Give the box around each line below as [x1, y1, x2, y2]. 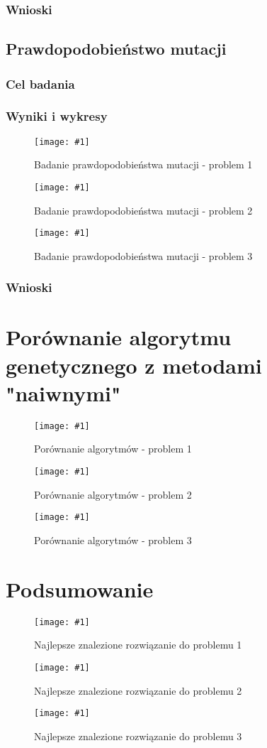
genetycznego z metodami [6, 350, 262, 379]
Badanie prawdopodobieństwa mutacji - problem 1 [34, 157, 253, 172]
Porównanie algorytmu [6, 322, 232, 352]
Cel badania [6, 75, 75, 92]
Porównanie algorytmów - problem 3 [34, 532, 192, 547]
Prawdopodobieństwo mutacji [6, 38, 227, 60]
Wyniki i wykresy [6, 107, 108, 125]
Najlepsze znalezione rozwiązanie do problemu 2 [34, 683, 242, 698]
